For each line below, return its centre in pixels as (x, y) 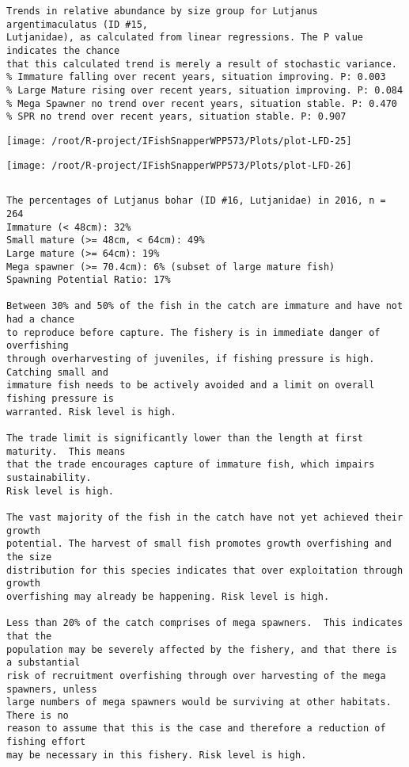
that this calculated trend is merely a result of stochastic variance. (202, 64)
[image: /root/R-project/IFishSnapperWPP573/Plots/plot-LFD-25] (179, 141)
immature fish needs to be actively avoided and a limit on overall (191, 385)
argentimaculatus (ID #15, (77, 24)
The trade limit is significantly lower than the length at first (185, 439)
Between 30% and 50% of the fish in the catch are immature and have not (205, 306)
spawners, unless (52, 689)
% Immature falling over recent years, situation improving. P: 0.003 (196, 77)
